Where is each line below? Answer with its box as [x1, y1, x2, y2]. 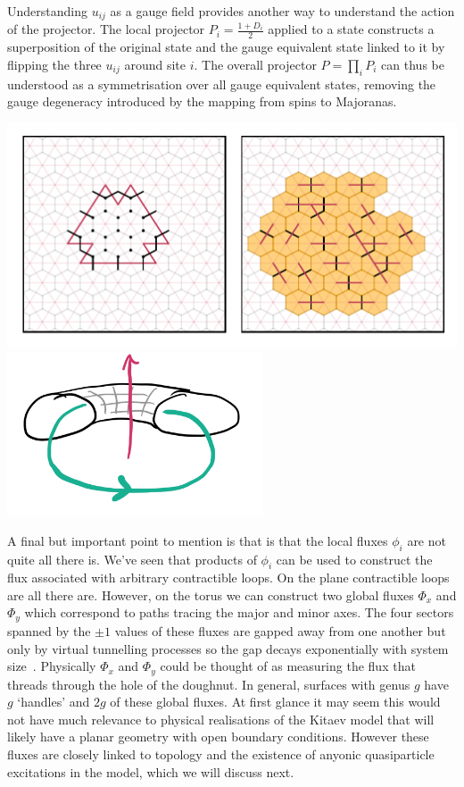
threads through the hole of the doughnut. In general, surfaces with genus [7, 674, 410, 693]
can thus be [381, 54, 444, 73]
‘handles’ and [17, 692, 90, 711]
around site [124, 54, 186, 73]
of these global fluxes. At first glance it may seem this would [110, 692, 441, 711]
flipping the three [7, 54, 102, 73]
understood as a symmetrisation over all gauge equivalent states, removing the [7, 74, 436, 93]
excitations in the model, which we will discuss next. [7, 762, 294, 781]
